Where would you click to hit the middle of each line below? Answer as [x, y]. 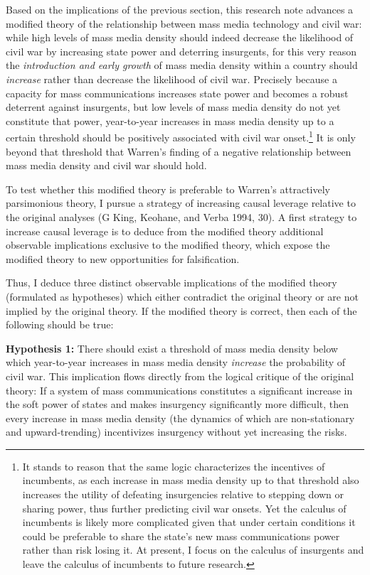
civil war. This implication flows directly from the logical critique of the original [180, 376]
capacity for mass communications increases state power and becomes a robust [177, 93]
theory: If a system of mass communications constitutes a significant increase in [179, 390]
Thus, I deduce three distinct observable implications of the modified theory [171, 283]
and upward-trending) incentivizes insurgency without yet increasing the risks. [176, 432]
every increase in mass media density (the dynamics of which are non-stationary [180, 418]
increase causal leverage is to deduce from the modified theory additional [165, 231]
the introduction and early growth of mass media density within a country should [182, 65]
